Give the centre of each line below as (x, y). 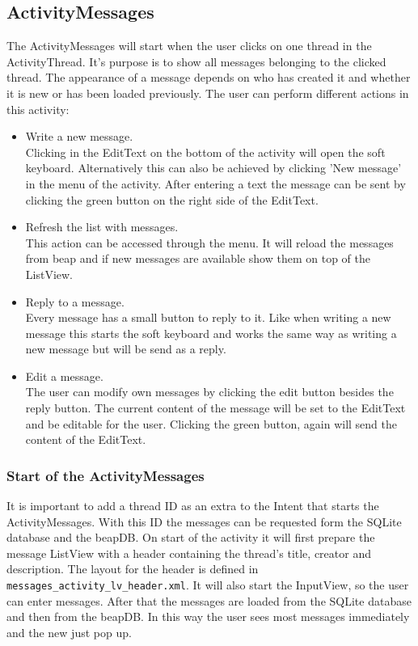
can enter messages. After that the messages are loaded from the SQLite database (209, 600)
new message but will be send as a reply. (126, 349)
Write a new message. (79, 136)
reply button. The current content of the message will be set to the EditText (215, 408)
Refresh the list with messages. (102, 227)
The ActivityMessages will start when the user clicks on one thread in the (189, 46)
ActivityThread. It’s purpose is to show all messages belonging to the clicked (196, 61)
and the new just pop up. (69, 632)
